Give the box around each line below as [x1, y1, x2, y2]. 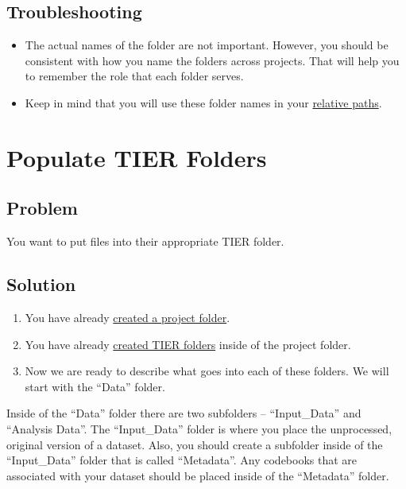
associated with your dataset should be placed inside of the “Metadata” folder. [6, 467, 389, 483]
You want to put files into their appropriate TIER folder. [6, 233, 284, 250]
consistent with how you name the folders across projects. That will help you [25, 52, 400, 68]
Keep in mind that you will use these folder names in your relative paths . [25, 94, 382, 111]
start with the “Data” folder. [25, 378, 165, 394]
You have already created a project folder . [25, 309, 230, 325]
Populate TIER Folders [6, 141, 267, 173]
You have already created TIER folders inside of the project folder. [25, 336, 351, 352]
